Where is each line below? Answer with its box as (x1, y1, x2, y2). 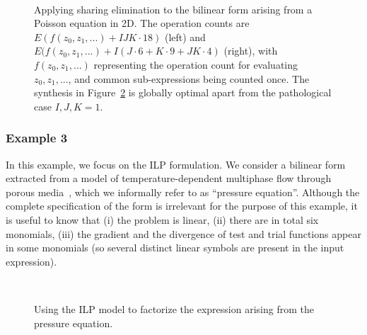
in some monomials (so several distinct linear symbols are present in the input (6, 240, 344, 255)
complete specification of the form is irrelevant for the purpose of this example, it (6, 198, 358, 213)
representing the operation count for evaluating (93, 57, 298, 72)
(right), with (223, 43, 278, 58)
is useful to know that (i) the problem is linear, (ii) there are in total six (6, 212, 319, 227)
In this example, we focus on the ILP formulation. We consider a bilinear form (6, 157, 346, 171)
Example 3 (6, 129, 68, 147)
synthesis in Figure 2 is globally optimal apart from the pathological (34, 85, 332, 100)
